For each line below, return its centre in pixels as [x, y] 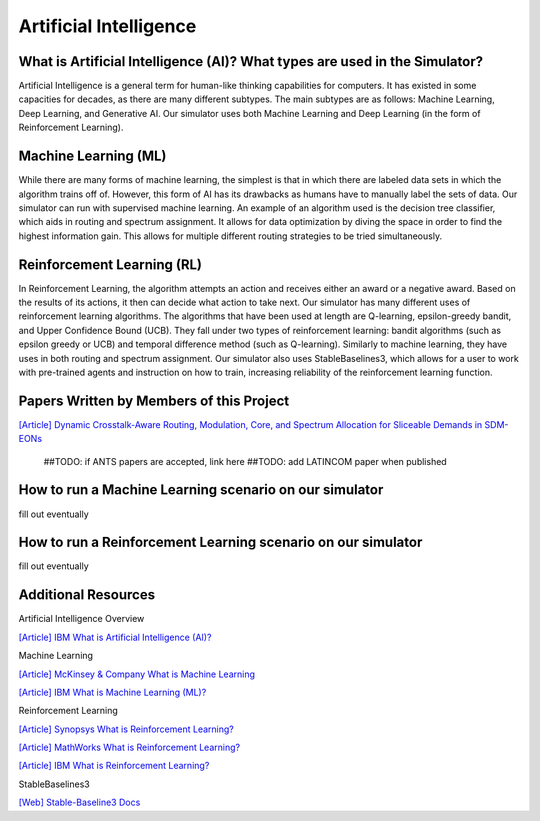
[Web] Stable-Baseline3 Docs [79, 802]
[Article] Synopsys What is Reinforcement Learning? [126, 729]
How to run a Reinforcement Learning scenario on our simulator [220, 542]
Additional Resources [86, 595]
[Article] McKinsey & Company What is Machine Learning [136, 674]
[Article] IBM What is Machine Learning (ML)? [112, 692]
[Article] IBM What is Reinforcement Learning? [114, 766]
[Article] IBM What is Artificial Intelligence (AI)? [115, 637]
